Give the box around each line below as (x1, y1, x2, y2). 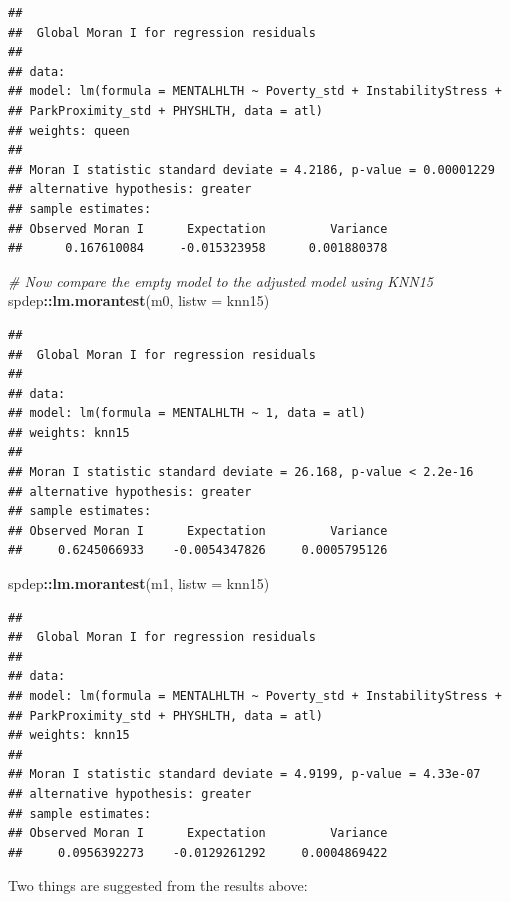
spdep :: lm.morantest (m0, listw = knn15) (8, 290, 270, 311)
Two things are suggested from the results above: (8, 875, 308, 896)
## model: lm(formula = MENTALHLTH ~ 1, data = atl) (8, 406, 366, 421)
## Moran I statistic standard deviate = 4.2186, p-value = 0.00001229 (8, 162, 495, 177)
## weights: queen (8, 123, 130, 138)
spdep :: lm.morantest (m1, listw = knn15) (8, 573, 270, 594)
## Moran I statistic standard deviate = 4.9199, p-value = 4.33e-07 (8, 767, 481, 782)
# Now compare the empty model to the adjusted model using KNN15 (8, 270, 434, 291)
